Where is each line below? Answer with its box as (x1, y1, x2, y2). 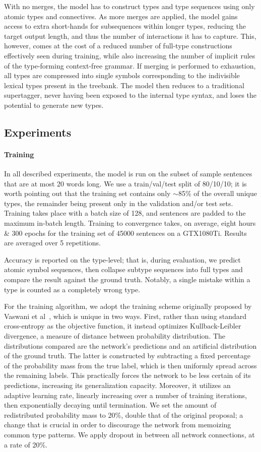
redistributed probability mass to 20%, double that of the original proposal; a (4, 409, 243, 420)
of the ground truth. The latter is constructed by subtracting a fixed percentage (4, 350, 250, 361)
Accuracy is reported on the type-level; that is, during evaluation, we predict (4, 254, 241, 265)
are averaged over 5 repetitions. (4, 237, 101, 248)
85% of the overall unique (178, 188, 257, 199)
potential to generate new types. (4, 99, 104, 110)
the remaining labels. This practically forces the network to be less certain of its (4, 370, 251, 380)
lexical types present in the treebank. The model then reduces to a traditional (4, 80, 244, 90)
